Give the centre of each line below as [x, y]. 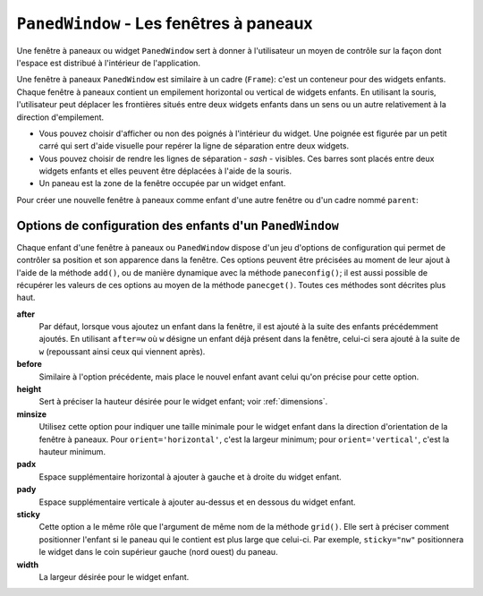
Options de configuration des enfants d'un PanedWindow [178, 225]
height [29, 389]
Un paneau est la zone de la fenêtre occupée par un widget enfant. [162, 183]
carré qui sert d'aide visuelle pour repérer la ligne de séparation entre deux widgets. [194, 146]
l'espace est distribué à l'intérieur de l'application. [109, 63]
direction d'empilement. [60, 117]
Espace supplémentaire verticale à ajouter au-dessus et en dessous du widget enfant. [198, 502]
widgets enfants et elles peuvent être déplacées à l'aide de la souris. [165, 171]
